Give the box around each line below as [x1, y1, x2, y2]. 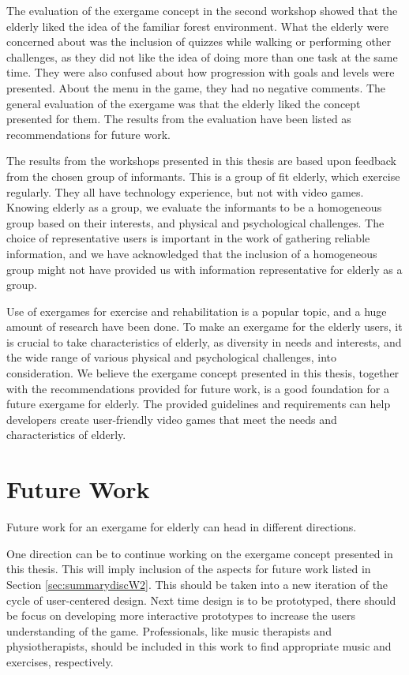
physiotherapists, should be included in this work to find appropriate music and [6, 638, 392, 654]
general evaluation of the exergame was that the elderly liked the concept [6, 95, 361, 111]
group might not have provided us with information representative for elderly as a [6, 261, 403, 277]
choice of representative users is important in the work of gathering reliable [6, 230, 370, 246]
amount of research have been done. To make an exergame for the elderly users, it [6, 318, 403, 335]
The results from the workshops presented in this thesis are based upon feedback [6, 152, 396, 169]
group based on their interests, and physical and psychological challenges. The [6, 214, 385, 231]
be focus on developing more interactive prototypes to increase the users [6, 607, 355, 624]
